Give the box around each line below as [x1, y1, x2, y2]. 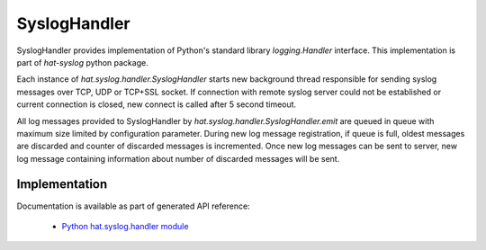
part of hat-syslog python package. [16, 57, 148, 67]
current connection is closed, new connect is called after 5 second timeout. [16, 99, 297, 110]
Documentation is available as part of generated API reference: [16, 201, 251, 211]
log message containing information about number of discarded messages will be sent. [16, 153, 340, 164]
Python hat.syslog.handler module [61, 220, 189, 231]
